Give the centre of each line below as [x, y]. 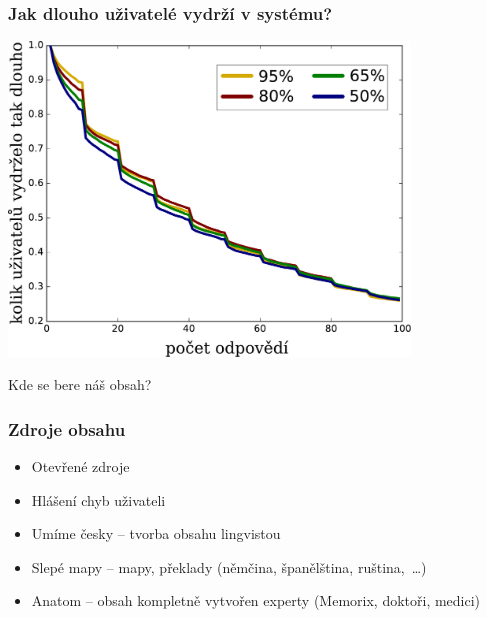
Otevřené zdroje [80, 466]
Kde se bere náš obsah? [80, 384]
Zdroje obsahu [67, 428]
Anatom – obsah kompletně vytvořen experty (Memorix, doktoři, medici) [256, 600]
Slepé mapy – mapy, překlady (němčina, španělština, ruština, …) [229, 566]
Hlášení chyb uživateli [98, 499]
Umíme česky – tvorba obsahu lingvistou [156, 533]
